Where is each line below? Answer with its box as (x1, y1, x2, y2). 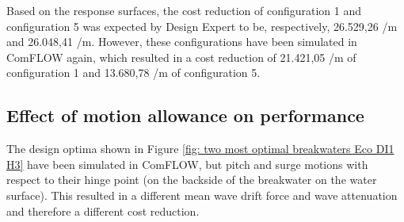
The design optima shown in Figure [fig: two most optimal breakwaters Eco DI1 (6, 140, 394, 157)
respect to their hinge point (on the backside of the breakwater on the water (6, 171, 377, 188)
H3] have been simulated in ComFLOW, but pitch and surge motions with (6, 155, 368, 172)
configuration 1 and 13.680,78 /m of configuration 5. (6, 64, 261, 81)
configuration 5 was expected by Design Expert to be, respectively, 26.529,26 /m (6, 17, 398, 34)
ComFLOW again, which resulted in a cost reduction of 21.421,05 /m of (6, 48, 356, 65)
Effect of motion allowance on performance (6, 103, 364, 128)
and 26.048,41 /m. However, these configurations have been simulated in (6, 33, 357, 50)
